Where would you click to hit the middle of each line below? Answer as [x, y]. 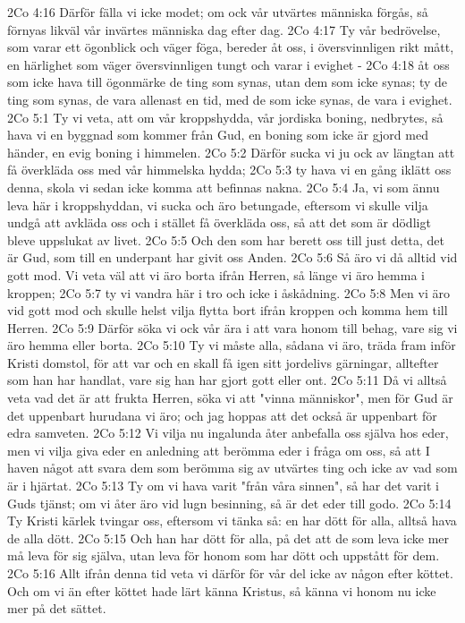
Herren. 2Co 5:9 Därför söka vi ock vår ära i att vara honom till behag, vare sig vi [232, 327]
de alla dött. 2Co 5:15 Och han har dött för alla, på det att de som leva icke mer [228, 538]
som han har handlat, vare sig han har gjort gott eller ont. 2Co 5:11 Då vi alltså [227, 380]
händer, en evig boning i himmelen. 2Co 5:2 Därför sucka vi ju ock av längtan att [231, 152]
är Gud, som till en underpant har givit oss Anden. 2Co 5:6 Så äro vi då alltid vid [232, 257]
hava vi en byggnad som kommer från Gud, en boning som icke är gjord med [218, 135]
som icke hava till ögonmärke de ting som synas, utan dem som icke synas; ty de [228, 82]
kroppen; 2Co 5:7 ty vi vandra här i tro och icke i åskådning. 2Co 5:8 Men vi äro [228, 292]
